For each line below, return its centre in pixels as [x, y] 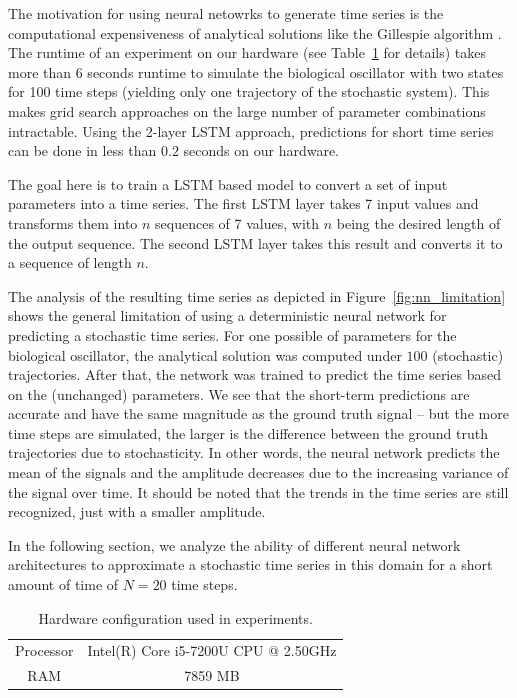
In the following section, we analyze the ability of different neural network [234, 544]
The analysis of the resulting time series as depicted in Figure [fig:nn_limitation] [257, 295]
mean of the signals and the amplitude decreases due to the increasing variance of [258, 472]
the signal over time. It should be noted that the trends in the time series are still [258, 491]
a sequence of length [70, 262]
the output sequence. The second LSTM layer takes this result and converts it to [255, 242]
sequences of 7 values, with [237, 222]
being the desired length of [418, 222]
